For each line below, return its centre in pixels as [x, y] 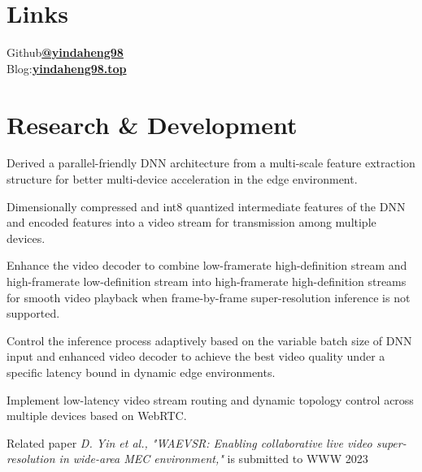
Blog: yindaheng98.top [67, 68]
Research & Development [152, 124]
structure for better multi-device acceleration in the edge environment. [182, 179]
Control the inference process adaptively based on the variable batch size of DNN [209, 340]
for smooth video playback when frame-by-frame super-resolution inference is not [209, 297]
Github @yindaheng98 [65, 52]
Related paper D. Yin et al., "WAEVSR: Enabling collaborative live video [189, 442]
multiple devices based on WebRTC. [97, 416]
